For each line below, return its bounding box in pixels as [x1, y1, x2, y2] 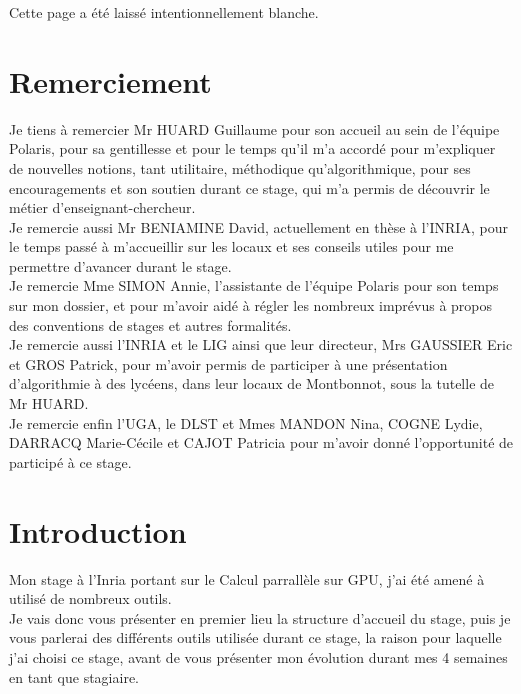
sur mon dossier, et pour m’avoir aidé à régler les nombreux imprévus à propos [9, 295, 493, 316]
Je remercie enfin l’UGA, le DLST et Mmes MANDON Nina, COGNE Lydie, [9, 412, 483, 433]
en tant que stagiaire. [9, 666, 140, 687]
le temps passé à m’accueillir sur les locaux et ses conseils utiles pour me [9, 236, 454, 257]
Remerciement [9, 60, 212, 101]
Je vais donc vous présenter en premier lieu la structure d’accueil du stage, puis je [9, 607, 511, 628]
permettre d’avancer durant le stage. [9, 255, 232, 276]
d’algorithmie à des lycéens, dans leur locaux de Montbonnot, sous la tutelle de [9, 373, 495, 394]
